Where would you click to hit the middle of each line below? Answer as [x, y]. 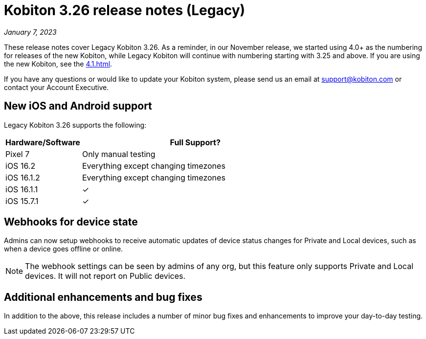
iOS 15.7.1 [22, 201]
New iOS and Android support [78, 106]
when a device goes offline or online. [64, 249]
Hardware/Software [43, 142]
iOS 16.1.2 [23, 177]
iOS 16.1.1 [22, 189]
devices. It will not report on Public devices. [105, 276]
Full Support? [195, 142]
